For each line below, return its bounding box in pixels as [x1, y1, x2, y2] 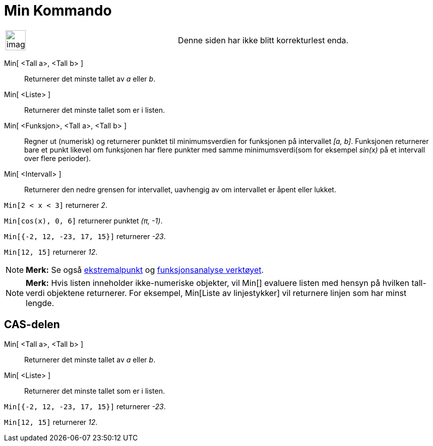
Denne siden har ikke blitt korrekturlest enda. [178, 35, 349, 45]
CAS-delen [4, 318, 60, 331]
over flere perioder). [24, 154, 91, 163]
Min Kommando [4, 2, 112, 19]
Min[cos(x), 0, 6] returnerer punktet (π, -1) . [4, 216, 163, 225]
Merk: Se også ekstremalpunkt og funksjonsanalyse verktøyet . [26, 264, 264, 275]
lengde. [26, 298, 54, 308]
